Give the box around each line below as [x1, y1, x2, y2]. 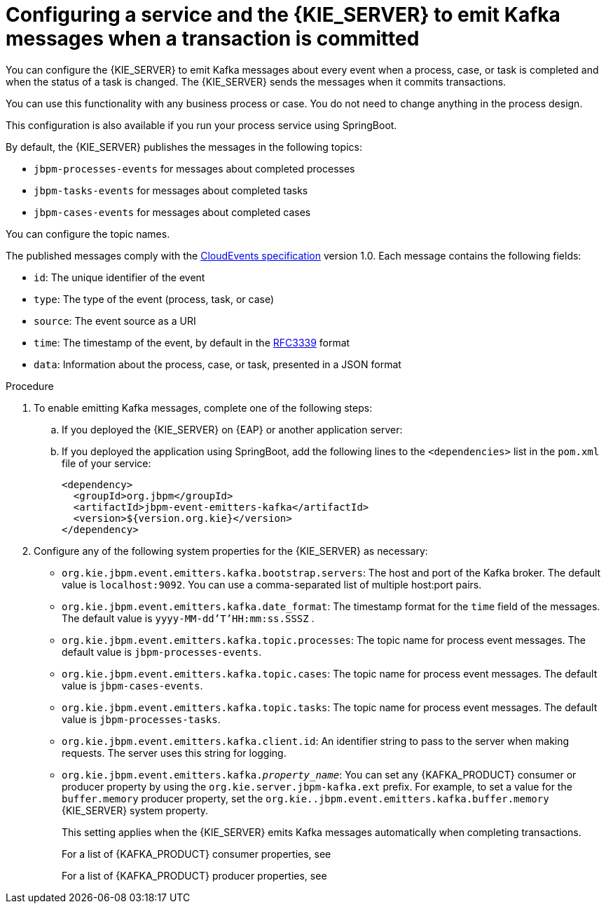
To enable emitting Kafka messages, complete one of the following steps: [34, 401, 373, 414]
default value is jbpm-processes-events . [62, 645, 262, 658]
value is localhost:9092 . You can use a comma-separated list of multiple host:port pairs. [62, 578, 482, 591]
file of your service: [62, 457, 151, 469]
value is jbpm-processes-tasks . [62, 713, 221, 725]
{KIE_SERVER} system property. [62, 804, 208, 816]
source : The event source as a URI [34, 314, 196, 327]
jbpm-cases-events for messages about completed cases [34, 206, 311, 218]
